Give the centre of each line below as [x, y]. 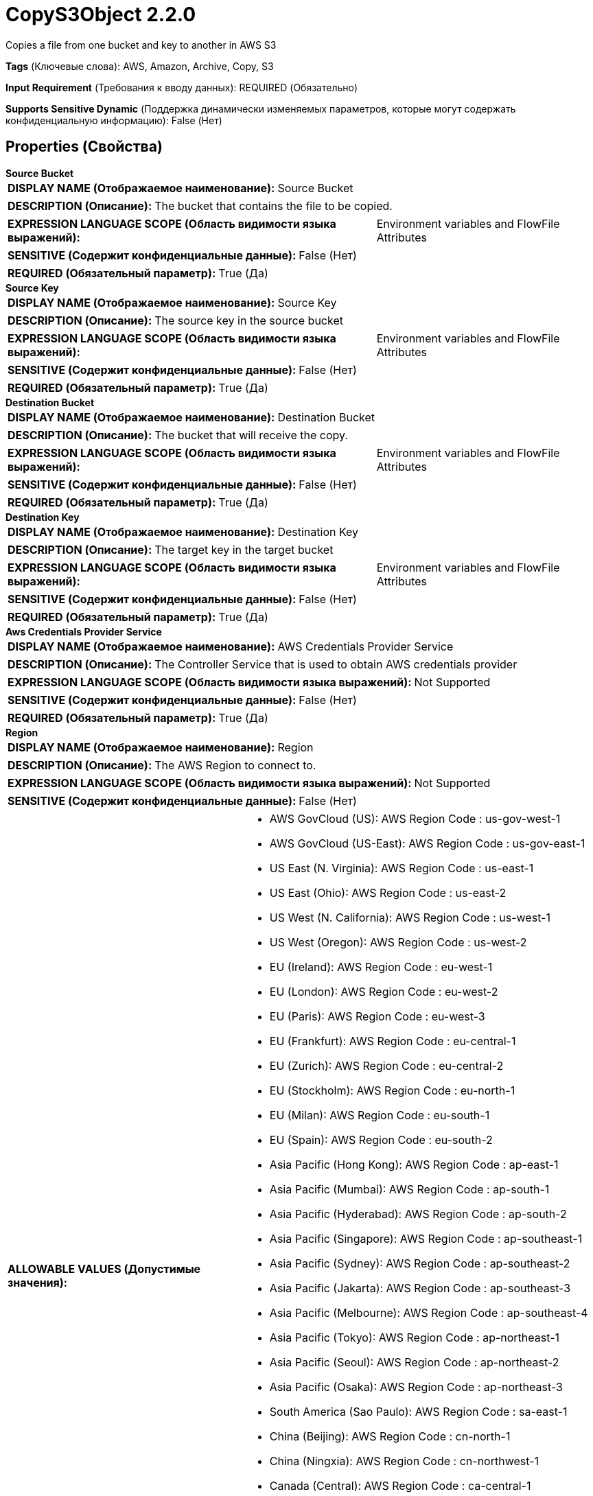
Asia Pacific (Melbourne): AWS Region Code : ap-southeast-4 [429, 1312]
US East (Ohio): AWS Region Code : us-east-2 [388, 892]
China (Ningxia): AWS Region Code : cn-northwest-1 [404, 1461]
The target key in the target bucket [244, 549]
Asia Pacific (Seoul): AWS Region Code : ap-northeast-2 [414, 1362]
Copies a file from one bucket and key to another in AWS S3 [141, 45]
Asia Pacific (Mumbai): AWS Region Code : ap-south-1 [409, 1189]
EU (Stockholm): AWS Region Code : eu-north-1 [392, 1090]
